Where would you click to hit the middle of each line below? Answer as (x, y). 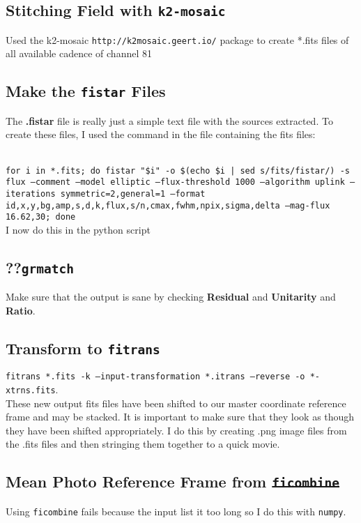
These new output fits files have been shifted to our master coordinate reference (176, 403)
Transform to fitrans (83, 348)
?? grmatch (40, 267)
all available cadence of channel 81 (79, 53)
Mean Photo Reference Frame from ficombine (172, 482)
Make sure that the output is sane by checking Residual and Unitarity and (171, 297)
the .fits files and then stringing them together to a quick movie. (143, 444)
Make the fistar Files (86, 91)
